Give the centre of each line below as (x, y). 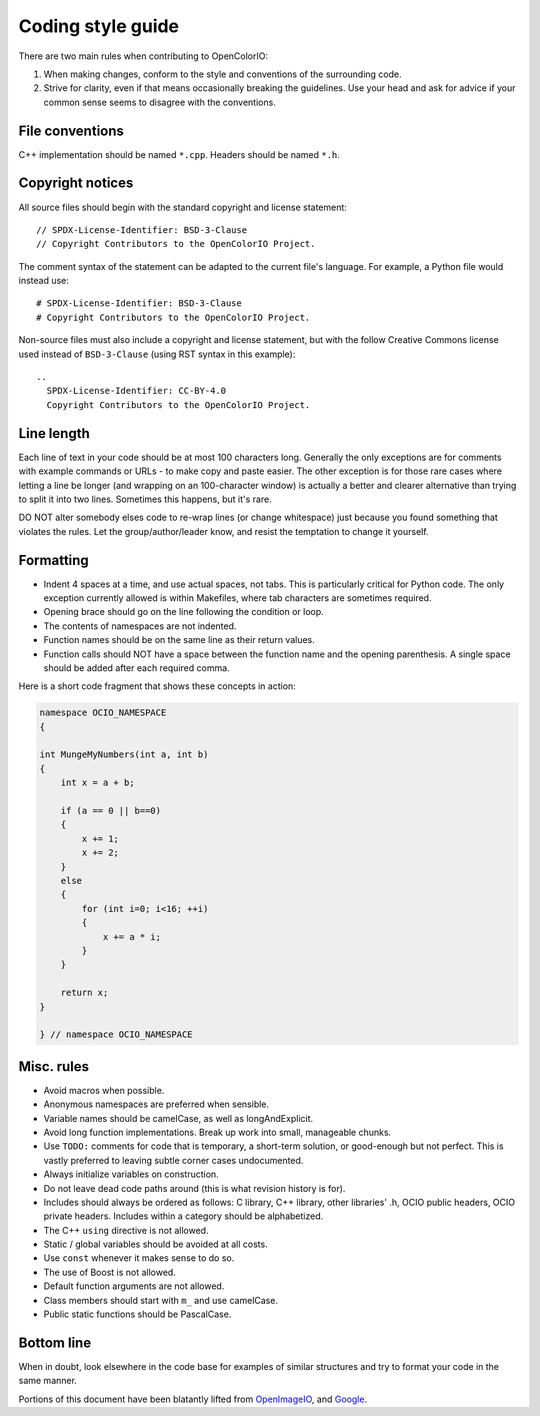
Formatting (53, 560)
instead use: (44, 281)
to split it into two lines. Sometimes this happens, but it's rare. (145, 499)
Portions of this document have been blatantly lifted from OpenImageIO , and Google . (193, 1399)
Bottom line (55, 1342)
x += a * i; (132, 936)
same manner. (47, 1381)
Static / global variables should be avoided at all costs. (156, 1244)
